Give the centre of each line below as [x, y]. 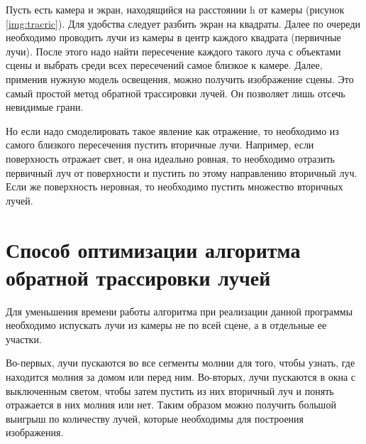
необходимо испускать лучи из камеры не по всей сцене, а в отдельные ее [166, 325]
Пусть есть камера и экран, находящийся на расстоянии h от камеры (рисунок [175, 9]
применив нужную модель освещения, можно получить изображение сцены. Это [180, 78]
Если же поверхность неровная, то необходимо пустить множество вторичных [174, 186]
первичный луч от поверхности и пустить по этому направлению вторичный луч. [182, 172]
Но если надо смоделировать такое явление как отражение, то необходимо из [172, 130]
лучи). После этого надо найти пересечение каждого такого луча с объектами [173, 51]
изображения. [35, 432]
